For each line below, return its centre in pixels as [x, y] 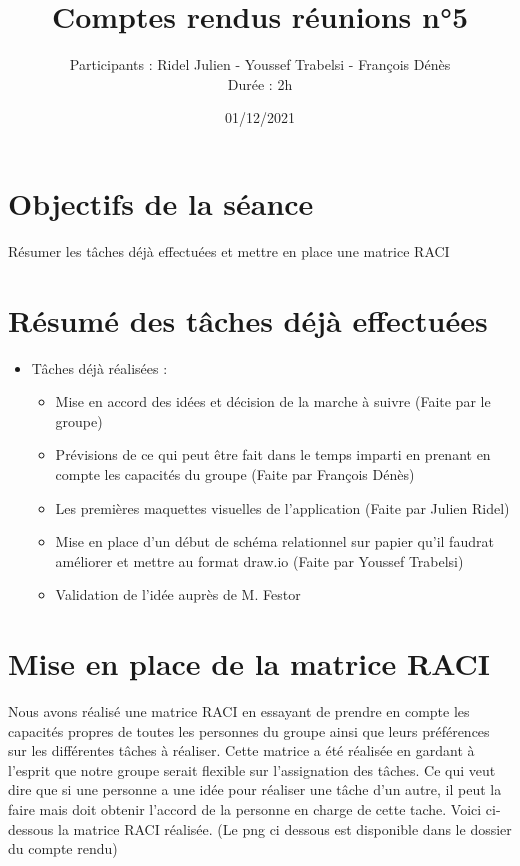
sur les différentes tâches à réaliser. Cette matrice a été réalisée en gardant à [241, 750]
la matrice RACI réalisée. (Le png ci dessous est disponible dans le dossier [284, 828]
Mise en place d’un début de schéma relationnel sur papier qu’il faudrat [274, 541]
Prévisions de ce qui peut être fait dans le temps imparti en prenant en [273, 454]
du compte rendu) [63, 848]
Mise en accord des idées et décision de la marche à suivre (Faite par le [273, 401]
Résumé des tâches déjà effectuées [248, 319]
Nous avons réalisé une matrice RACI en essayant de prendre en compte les [239, 711]
